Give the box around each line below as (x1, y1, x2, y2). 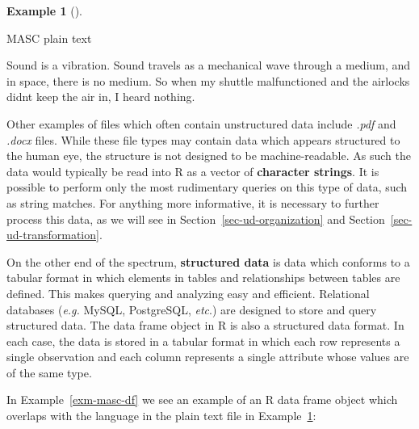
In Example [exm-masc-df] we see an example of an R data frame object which (6, 391, 398, 408)
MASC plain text (6, 29, 92, 46)
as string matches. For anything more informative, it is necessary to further (6, 194, 379, 211)
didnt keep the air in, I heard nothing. (6, 88, 195, 105)
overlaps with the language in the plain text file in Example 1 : (6, 407, 316, 424)
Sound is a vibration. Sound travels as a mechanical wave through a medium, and (6, 57, 411, 74)
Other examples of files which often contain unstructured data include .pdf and (6, 115, 396, 132)
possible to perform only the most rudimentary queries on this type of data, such (6, 179, 408, 196)
